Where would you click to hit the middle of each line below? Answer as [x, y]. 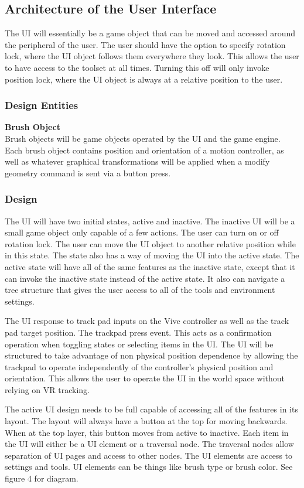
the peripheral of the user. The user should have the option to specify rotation [145, 44]
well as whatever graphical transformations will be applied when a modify [137, 161]
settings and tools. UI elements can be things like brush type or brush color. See [149, 467]
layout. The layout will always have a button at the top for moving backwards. [146, 421]
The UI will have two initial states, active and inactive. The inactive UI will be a [150, 221]
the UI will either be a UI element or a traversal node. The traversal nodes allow [149, 444]
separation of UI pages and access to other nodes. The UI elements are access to [149, 455]
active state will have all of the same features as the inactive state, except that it [150, 266]
